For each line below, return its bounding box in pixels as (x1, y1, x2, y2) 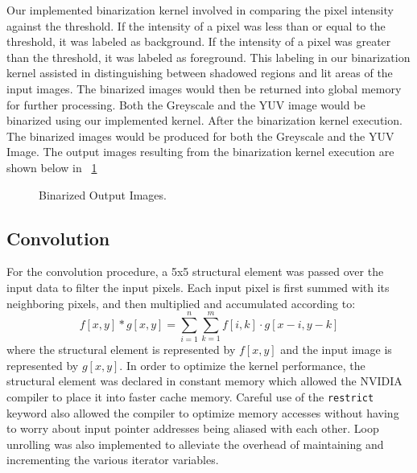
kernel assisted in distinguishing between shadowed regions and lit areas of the (6, 64, 393, 81)
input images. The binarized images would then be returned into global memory (6, 80, 402, 97)
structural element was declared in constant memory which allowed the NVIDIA (6, 372, 403, 389)
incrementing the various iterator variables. (6, 451, 219, 468)
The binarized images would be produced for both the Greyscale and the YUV (6, 127, 394, 144)
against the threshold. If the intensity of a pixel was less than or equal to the (6, 17, 386, 34)
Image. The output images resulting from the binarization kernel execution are (6, 143, 394, 160)
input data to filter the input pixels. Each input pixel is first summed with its (6, 278, 390, 295)
